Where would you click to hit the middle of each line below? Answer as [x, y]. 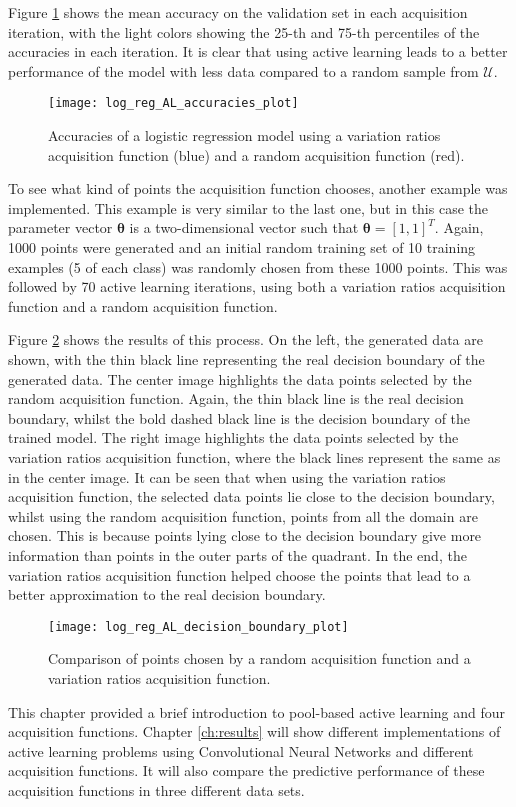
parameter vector [60, 227]
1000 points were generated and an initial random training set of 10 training [242, 247]
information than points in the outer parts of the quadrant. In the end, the [237, 554]
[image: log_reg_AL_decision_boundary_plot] [198, 626]
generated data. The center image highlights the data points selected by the [240, 378]
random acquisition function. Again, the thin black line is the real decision [236, 398]
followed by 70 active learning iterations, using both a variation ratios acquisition [257, 286]
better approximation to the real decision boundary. [167, 594]
